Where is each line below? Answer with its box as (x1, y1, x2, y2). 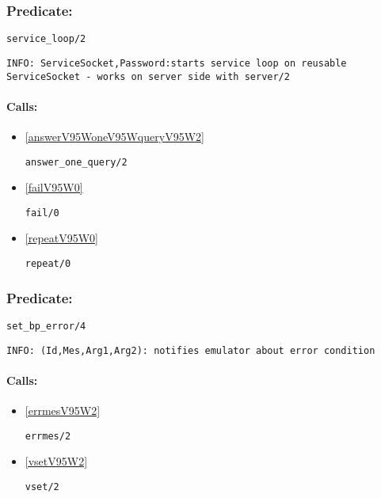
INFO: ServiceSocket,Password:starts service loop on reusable (6, 57, 347, 69)
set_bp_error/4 (6, 320, 86, 332)
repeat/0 (25, 258, 71, 270)
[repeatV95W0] (25, 230, 99, 246)
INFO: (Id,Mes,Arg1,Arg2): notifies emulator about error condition (6, 344, 375, 356)
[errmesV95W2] (25, 402, 101, 419)
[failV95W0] (25, 179, 83, 196)
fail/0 (25, 207, 59, 219)
